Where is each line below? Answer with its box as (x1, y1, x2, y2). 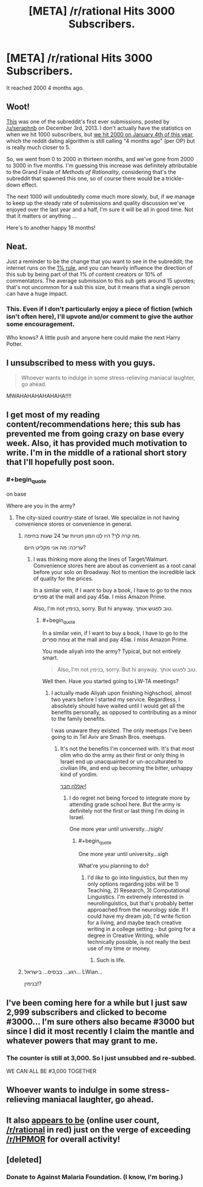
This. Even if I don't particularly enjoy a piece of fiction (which (6, 305, 193, 313)
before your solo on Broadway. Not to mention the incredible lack (33, 568, 196, 575)
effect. (21, 181, 38, 189)
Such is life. (96, 957, 125, 964)
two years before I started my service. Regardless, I (51, 696, 181, 703)
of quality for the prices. (33, 575, 94, 582)
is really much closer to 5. (6, 144, 71, 151)
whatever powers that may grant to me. (6, 1035, 158, 1046)
